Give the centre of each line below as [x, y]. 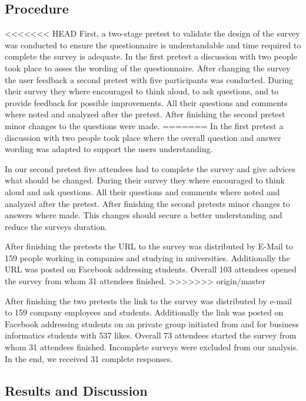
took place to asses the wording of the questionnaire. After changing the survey [148, 68]
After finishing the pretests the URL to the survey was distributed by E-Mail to [149, 246]
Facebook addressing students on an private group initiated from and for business [152, 323]
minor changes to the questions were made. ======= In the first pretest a [144, 125]
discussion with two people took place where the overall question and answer [143, 137]
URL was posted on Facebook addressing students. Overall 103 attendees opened [151, 269]
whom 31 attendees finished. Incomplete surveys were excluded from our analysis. [152, 347]
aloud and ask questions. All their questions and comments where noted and [142, 191]
